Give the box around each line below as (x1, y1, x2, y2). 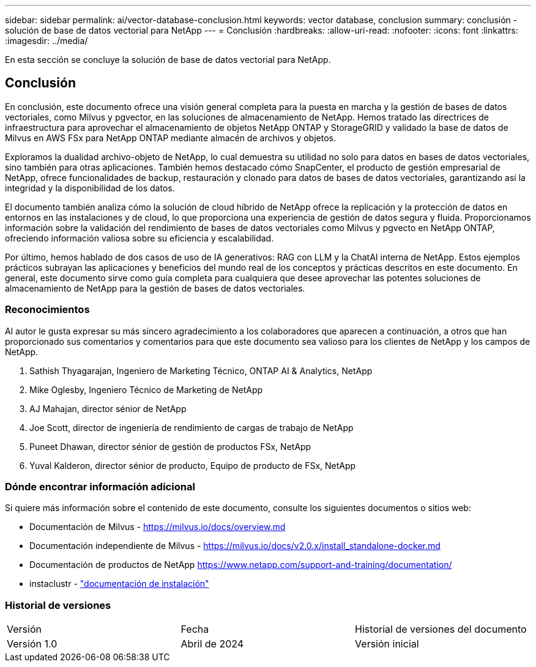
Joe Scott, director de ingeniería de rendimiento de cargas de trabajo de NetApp (29, 422, 354, 433)
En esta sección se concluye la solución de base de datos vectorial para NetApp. (5, 54, 331, 65)
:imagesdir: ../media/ (5, 35, 88, 46)
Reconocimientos (5, 303, 90, 316)
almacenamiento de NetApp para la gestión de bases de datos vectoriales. (5, 282, 305, 293)
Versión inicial (355, 638, 419, 650)
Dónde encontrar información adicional (5, 480, 195, 493)
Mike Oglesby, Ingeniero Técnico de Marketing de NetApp (29, 384, 263, 395)
